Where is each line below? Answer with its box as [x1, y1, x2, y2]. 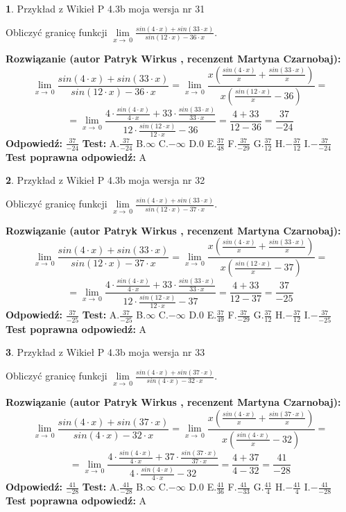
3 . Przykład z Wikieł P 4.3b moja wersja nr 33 [6, 345, 205, 359]
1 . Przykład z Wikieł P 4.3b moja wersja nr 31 [6, 1, 205, 15]
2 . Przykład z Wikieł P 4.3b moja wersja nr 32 [6, 173, 205, 187]
